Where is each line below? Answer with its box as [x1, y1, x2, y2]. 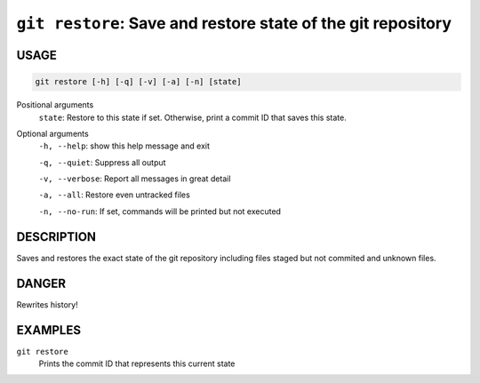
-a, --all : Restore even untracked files [38, 189, 190, 200]
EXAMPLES [16, 323, 82, 338]
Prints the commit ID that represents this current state [38, 358, 236, 369]
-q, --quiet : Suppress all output [38, 156, 166, 168]
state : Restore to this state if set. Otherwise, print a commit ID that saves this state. [38, 112, 347, 123]
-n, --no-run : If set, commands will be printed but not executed [38, 205, 282, 217]
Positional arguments [16, 100, 94, 110]
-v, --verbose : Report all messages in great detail [38, 173, 231, 184]
